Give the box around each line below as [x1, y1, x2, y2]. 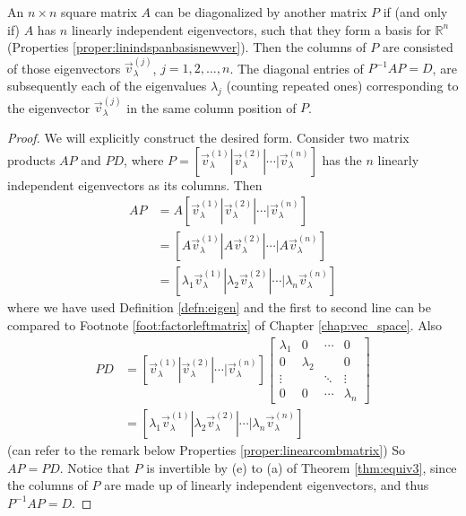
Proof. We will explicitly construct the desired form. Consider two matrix [7, 128, 410, 147]
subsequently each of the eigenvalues [7, 76, 207, 95]
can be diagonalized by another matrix [154, 3, 367, 21]
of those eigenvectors [7, 58, 121, 77]
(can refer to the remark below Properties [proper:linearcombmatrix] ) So [7, 441, 406, 459]
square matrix [60, 3, 137, 21]
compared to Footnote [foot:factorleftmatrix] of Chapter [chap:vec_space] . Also [7, 315, 443, 334]
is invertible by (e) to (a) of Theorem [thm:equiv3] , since [146, 458, 457, 477]
